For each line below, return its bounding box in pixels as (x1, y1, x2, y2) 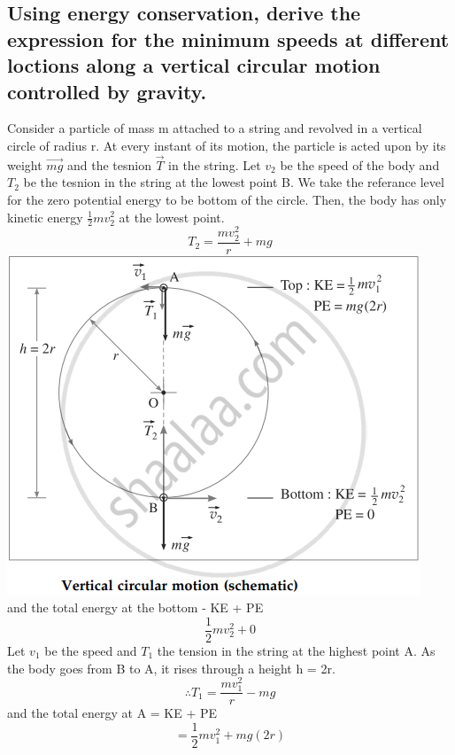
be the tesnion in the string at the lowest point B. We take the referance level (23, 173, 444, 191)
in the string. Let (168, 155, 261, 174)
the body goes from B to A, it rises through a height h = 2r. (7, 658, 335, 677)
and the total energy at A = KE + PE (7, 704, 218, 722)
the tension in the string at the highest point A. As (157, 641, 436, 659)
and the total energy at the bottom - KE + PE (7, 598, 264, 617)
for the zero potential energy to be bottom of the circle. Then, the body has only (7, 190, 447, 208)
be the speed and (44, 641, 137, 659)
